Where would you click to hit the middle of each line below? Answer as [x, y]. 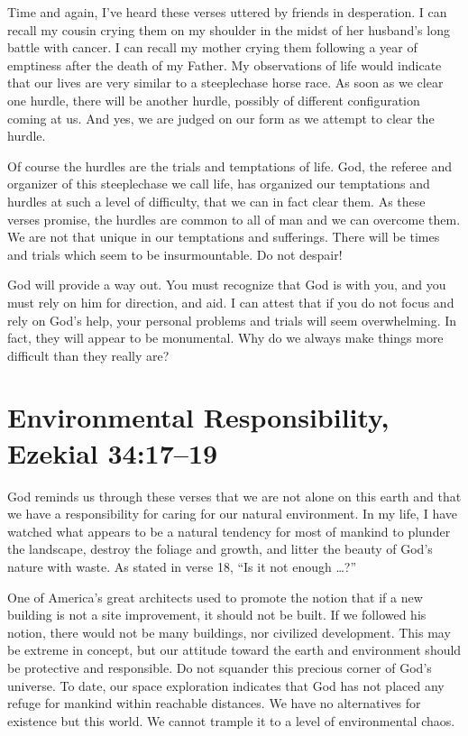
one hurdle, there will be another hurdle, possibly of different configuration [214, 100]
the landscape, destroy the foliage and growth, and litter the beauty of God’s [220, 549]
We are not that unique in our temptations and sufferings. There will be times [224, 237]
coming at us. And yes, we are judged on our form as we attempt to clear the [221, 118]
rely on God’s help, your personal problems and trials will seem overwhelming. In [232, 320]
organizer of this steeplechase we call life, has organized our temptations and [219, 184]
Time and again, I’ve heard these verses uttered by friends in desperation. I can [227, 12]
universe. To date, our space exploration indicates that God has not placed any [226, 685]
